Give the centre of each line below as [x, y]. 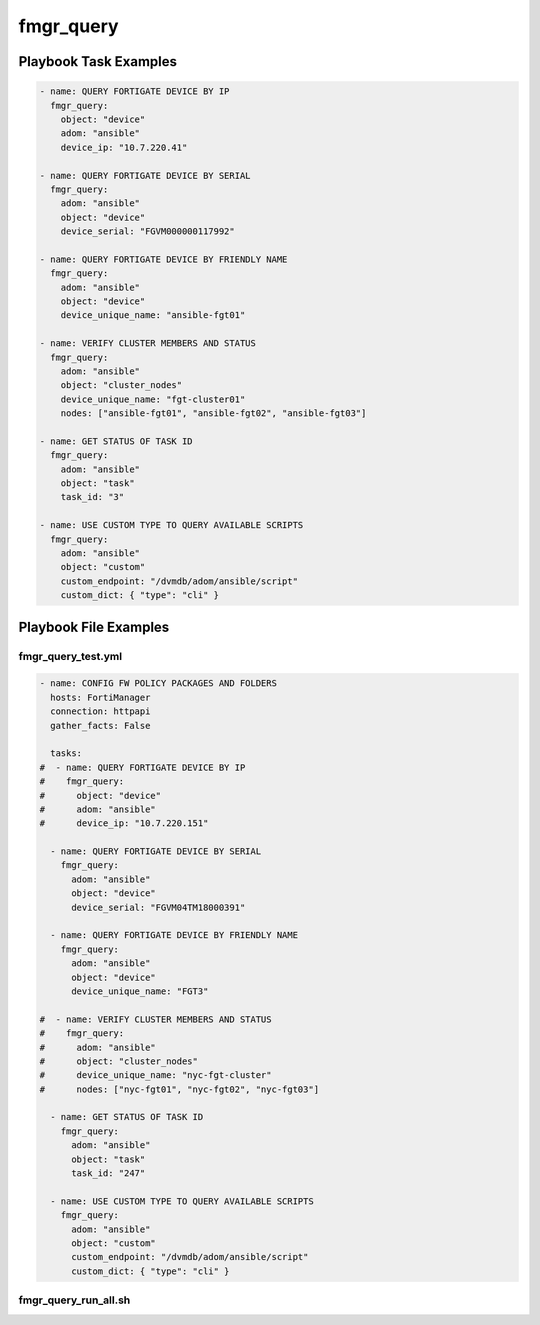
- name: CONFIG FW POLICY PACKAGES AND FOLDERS [158, 683]
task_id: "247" [108, 1173]
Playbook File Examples [94, 626]
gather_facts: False [100, 725]
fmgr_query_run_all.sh [74, 1300]
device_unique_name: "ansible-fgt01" [153, 315]
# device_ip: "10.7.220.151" [124, 823]
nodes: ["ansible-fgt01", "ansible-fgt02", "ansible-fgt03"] [213, 413]
